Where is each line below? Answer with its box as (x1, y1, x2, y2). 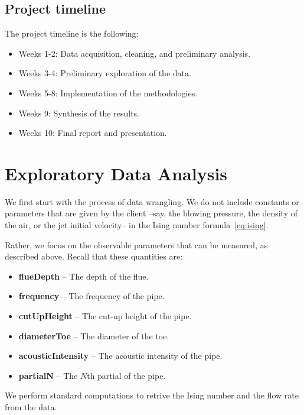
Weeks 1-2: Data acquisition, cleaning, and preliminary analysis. (18, 47, 251, 59)
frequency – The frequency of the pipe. (18, 290, 165, 302)
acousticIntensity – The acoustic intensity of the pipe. (18, 349, 223, 362)
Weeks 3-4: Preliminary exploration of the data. (18, 67, 191, 79)
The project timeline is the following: (5, 27, 139, 40)
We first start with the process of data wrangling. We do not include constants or (5, 195, 299, 208)
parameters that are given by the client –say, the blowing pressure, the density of (5, 207, 298, 219)
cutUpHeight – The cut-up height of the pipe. (18, 310, 192, 322)
